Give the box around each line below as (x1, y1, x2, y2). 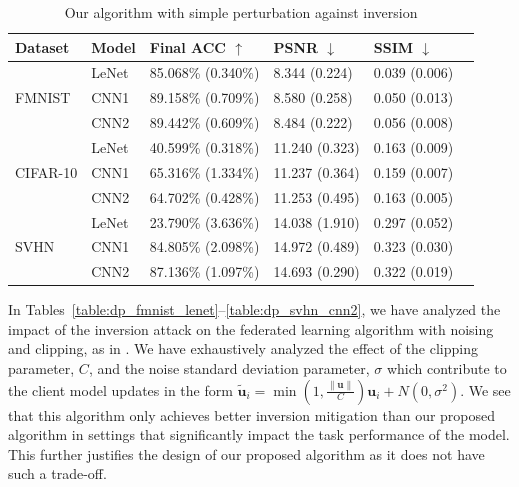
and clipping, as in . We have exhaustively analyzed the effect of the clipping (8, 338, 478, 359)
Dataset (15, 36, 70, 57)
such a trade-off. (8, 463, 107, 484)
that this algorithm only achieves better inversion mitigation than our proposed (8, 404, 496, 425)
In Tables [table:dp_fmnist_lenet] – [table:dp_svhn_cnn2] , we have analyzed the (8, 299, 501, 320)
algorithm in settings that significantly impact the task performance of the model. (8, 424, 510, 445)
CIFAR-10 (15, 161, 78, 182)
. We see (460, 379, 511, 400)
